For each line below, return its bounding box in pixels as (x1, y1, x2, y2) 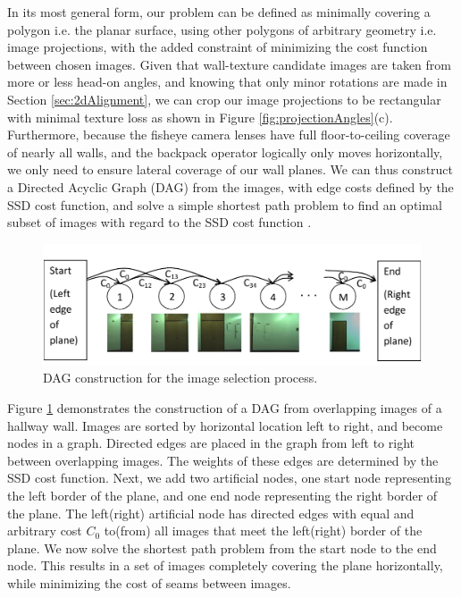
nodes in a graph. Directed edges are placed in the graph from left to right (7, 434, 415, 452)
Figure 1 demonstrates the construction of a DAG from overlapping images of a (7, 399, 442, 417)
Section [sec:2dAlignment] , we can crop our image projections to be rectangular (7, 89, 441, 108)
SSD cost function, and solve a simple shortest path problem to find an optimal (7, 195, 442, 214)
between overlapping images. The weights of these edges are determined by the (7, 451, 439, 469)
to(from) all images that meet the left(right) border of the (104, 521, 423, 540)
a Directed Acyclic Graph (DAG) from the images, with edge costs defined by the (7, 177, 454, 196)
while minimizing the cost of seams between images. (7, 573, 291, 592)
